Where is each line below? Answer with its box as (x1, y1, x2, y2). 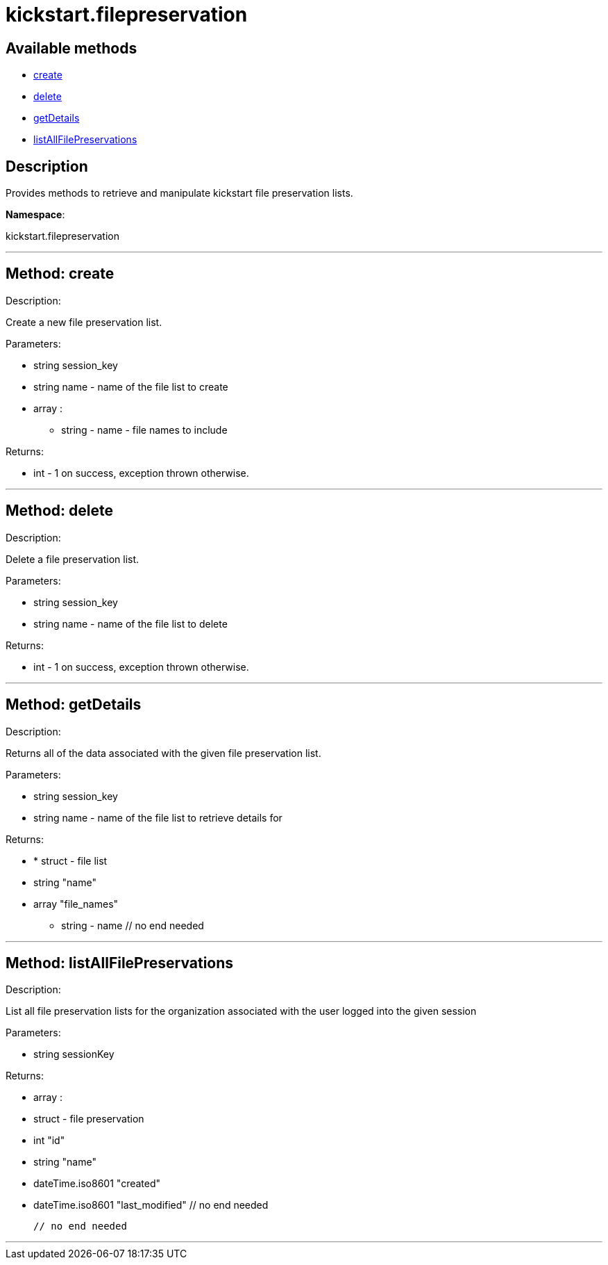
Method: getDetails (6, 696, 142, 714)
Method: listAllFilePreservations (6, 954, 234, 972)
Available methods (6, 39, 137, 57)
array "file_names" (33, 897, 119, 910)
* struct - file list (33, 854, 108, 867)
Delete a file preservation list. (6, 553, 140, 565)
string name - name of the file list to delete (33, 617, 228, 630)
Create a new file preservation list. (6, 316, 162, 328)
